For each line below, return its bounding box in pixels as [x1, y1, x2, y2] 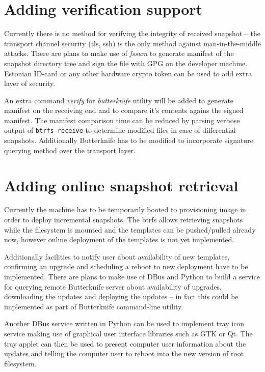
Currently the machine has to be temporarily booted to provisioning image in [4, 204, 246, 215]
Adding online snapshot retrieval [4, 175, 238, 195]
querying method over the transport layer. [4, 145, 136, 155]
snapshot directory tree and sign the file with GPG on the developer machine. [4, 58, 248, 68]
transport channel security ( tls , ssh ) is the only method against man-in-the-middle [4, 38, 261, 48]
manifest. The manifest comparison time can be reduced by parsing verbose [4, 115, 240, 125]
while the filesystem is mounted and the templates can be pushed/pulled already [4, 224, 256, 235]
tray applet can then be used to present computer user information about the [4, 338, 246, 349]
